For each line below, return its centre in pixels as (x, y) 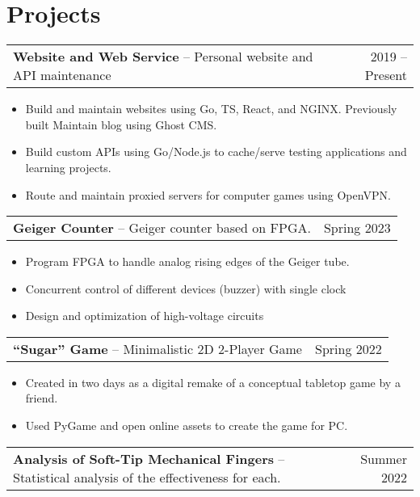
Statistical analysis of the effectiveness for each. (147, 477)
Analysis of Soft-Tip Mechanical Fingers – (149, 458)
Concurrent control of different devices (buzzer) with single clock (186, 288)
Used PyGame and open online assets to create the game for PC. (187, 425)
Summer (384, 458)
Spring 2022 (348, 348)
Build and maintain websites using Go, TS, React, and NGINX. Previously (211, 109)
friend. (42, 398)
